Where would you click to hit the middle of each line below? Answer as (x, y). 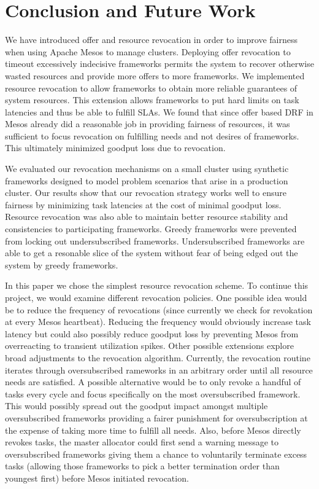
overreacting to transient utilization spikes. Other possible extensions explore (149, 346)
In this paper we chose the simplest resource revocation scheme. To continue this (157, 285)
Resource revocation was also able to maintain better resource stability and (147, 217)
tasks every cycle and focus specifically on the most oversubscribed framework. (153, 393)
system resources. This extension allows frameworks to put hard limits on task (152, 100)
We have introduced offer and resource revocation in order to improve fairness (151, 40)
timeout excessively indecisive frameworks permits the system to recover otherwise (159, 64)
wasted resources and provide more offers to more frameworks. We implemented (155, 75)
